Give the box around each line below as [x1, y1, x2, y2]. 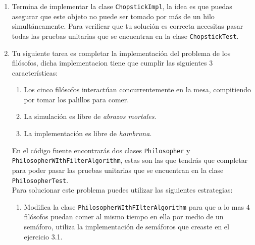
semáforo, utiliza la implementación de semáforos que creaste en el [24, 221, 229, 232]
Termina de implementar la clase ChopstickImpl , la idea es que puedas [12, 1, 232, 11]
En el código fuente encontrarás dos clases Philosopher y [12, 145, 190, 155]
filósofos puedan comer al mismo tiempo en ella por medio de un [24, 211, 224, 222]
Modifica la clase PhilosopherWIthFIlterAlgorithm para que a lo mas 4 [24, 201, 250, 212]
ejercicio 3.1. [24, 231, 63, 241]
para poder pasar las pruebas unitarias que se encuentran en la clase [12, 164, 224, 175]
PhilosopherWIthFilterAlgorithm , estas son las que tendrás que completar [12, 155, 248, 165]
